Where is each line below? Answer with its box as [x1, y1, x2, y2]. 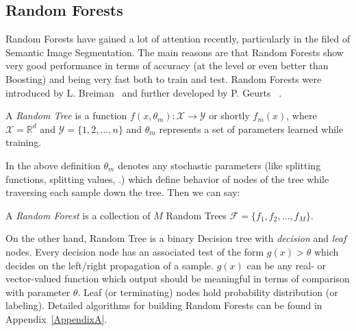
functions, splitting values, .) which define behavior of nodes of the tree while [5, 171, 329, 186]
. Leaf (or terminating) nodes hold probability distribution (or [77, 284, 338, 299]
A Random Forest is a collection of [5, 208, 151, 222]
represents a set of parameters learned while [159, 121, 344, 136]
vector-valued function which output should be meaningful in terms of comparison [5, 271, 350, 286]
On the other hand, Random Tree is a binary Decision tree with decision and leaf [5, 231, 346, 245]
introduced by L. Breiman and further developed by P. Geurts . [5, 85, 282, 99]
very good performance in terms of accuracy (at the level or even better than [5, 58, 329, 73]
